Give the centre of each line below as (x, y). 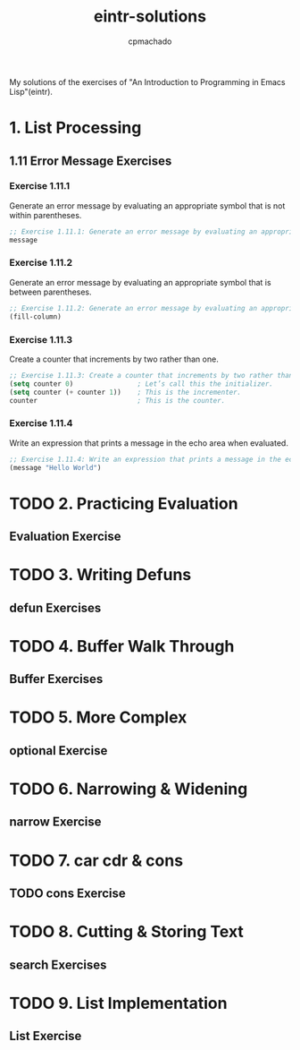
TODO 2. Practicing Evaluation (124, 504)
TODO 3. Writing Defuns (100, 575)
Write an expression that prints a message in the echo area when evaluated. (149, 443)
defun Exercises (55, 607)
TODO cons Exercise (68, 893)
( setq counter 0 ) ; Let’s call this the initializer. (142, 384)
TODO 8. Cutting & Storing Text (126, 932)
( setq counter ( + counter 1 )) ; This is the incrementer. (125, 392)
